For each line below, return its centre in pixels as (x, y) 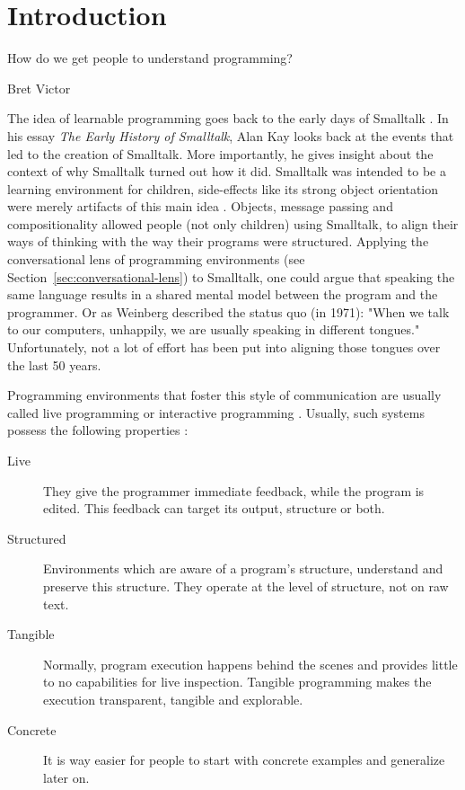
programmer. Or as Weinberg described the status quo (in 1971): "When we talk (228, 311)
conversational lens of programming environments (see (156, 259)
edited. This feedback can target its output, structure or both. (214, 508)
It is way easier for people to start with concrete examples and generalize (244, 760)
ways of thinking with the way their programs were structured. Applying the (218, 241)
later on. (66, 777)
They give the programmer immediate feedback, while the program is (234, 490)
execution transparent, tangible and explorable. (173, 699)
